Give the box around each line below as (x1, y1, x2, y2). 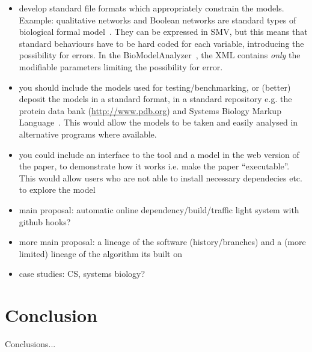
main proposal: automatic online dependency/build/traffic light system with (19, 203, 299, 216)
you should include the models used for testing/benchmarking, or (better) (19, 80, 291, 93)
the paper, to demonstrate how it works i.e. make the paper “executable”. (19, 160, 290, 172)
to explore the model (19, 183, 96, 196)
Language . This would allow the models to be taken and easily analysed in (19, 116, 298, 129)
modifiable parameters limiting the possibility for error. (19, 60, 223, 73)
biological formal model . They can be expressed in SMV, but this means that (19, 25, 308, 38)
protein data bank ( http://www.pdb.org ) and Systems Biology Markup (19, 104, 281, 117)
